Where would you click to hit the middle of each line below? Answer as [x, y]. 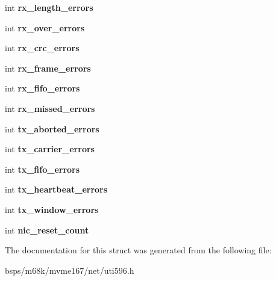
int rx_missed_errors [50, 108]
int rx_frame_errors [48, 68]
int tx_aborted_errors [52, 128]
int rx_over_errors [45, 27]
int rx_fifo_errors [42, 88]
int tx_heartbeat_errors [56, 189]
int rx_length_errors [49, 7]
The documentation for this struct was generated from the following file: [138, 250]
